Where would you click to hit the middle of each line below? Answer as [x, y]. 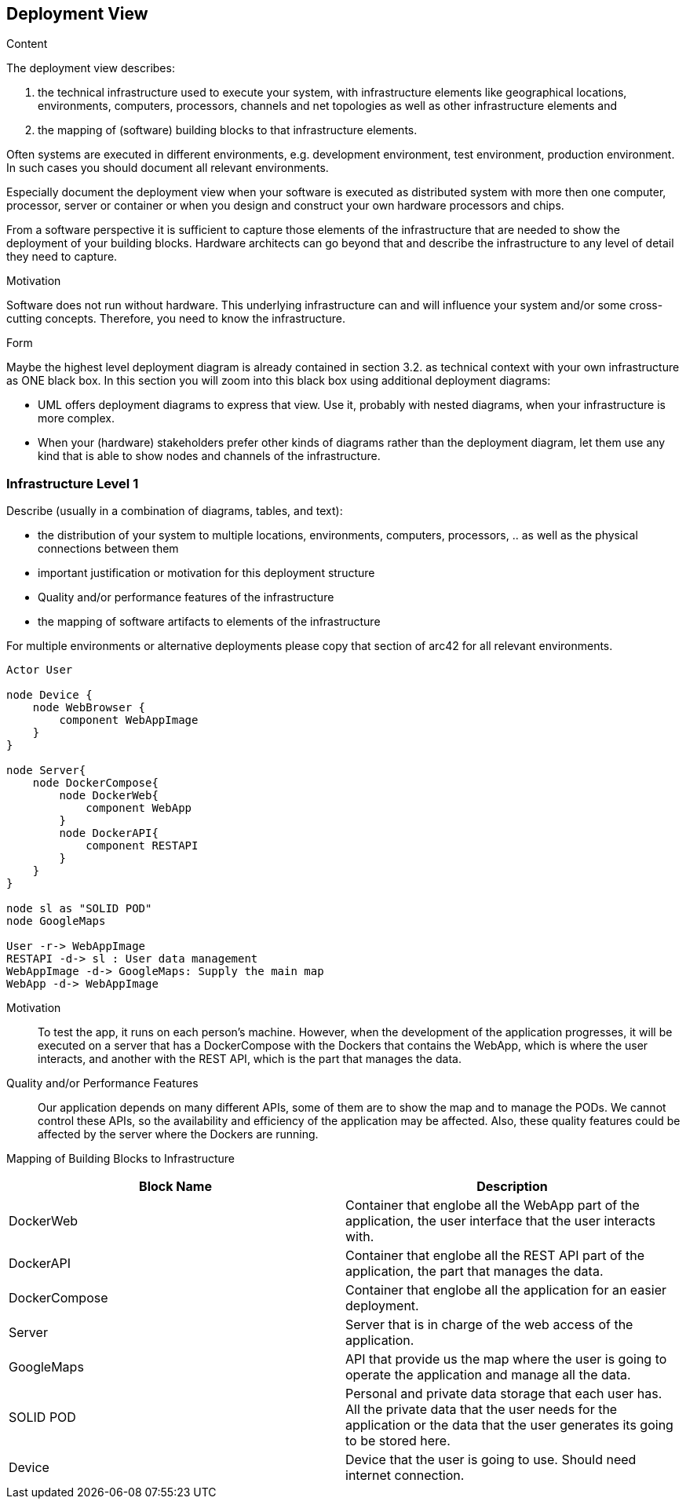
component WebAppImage [129, 720]
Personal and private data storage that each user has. [504, 1394]
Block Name [175, 1187]
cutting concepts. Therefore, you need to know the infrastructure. [176, 319]
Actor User [40, 670]
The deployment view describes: [91, 68]
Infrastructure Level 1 [73, 483]
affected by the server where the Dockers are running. [178, 1134]
